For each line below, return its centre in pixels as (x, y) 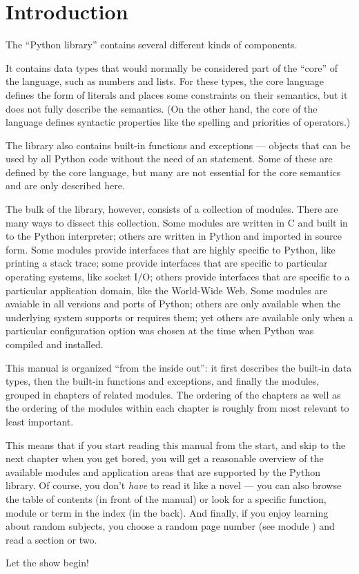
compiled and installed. (55, 344)
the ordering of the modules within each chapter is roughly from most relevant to (177, 408)
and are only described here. (65, 185)
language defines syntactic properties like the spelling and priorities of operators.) (178, 122)
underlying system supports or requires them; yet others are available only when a (179, 317)
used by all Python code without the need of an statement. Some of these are (169, 159)
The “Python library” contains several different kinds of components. (152, 45)
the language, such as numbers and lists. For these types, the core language (165, 81)
